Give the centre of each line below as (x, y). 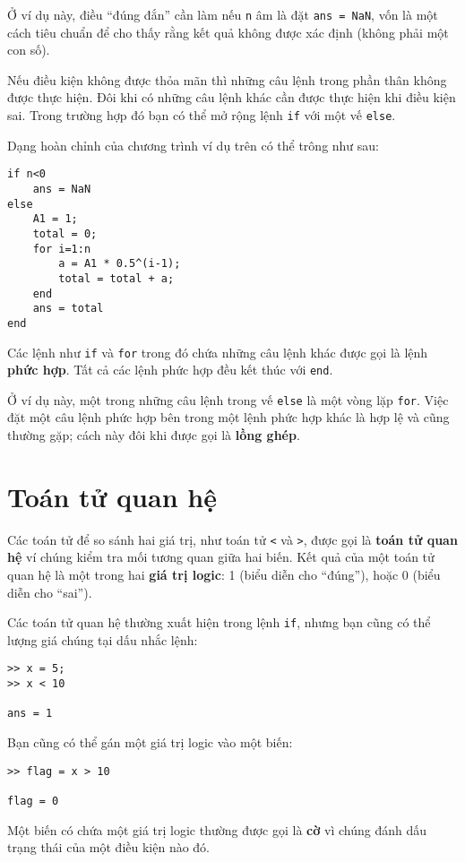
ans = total (68, 309)
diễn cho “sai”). (50, 592)
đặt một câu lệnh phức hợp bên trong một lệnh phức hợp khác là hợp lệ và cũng (228, 417)
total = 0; (65, 233)
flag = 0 (33, 801)
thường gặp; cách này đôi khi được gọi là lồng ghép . (154, 435)
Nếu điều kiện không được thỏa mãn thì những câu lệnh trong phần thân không (227, 79)
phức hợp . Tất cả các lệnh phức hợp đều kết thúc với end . (170, 370)
